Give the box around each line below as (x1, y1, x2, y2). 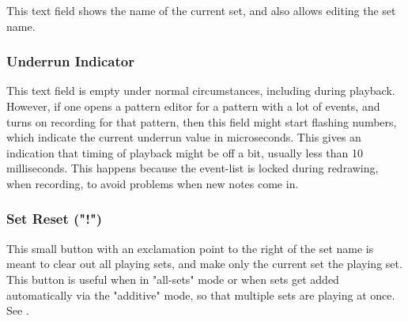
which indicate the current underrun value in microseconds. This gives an (6, 129, 361, 145)
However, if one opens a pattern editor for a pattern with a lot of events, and (6, 98, 380, 114)
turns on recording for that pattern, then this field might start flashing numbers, (6, 113, 397, 130)
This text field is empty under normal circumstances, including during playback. (6, 82, 395, 99)
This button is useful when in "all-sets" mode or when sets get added (6, 270, 339, 287)
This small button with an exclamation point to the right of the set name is (6, 240, 374, 256)
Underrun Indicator (6, 51, 134, 71)
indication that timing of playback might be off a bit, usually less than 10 (6, 144, 363, 160)
